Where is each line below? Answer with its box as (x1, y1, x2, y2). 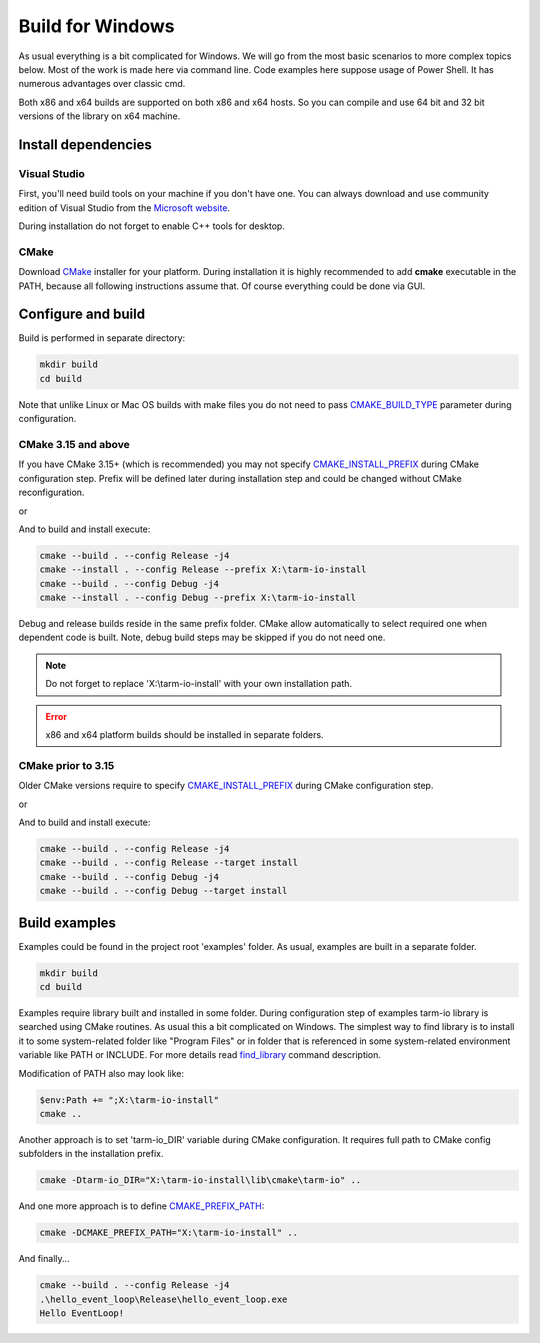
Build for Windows (18, 15, 175, 37)
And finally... (18, 1253, 70, 1265)
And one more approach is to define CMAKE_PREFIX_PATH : (18, 1200, 265, 1212)
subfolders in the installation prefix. (18, 1148, 164, 1160)
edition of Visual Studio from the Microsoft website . (18, 201, 230, 214)
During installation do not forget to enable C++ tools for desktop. (18, 220, 285, 232)
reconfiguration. (18, 486, 85, 499)
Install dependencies (18, 136, 152, 153)
